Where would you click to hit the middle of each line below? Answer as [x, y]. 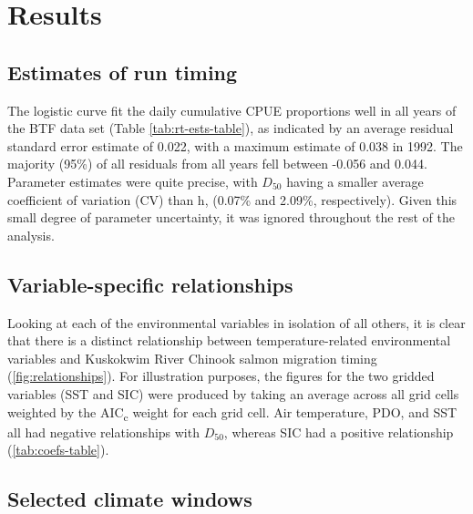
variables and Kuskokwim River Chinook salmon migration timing [192, 358]
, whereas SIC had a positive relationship [339, 432]
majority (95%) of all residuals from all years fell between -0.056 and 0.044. [217, 164]
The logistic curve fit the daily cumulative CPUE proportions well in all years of [232, 110]
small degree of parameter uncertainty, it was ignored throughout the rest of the [231, 217]
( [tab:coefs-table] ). [58, 450]
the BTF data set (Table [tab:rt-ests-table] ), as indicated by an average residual [231, 128]
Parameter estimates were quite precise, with [133, 181]
